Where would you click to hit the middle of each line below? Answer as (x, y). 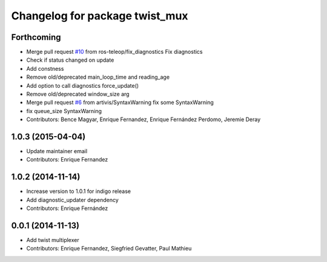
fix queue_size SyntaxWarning (64, 111)
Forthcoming (36, 37)
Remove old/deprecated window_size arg (78, 94)
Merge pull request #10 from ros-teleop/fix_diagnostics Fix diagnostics (114, 52)
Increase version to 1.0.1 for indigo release (79, 191)
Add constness (45, 68)
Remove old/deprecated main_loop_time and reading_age (98, 77)
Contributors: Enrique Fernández (67, 208)
